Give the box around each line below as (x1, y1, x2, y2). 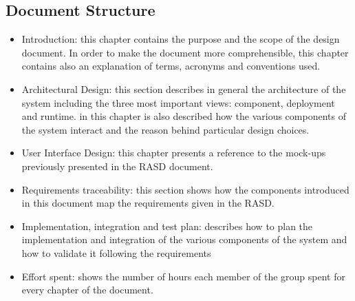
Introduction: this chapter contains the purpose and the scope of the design (21, 32, 340, 46)
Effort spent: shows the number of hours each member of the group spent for (21, 269, 345, 283)
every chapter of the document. (21, 282, 153, 297)
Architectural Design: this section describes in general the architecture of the (21, 81, 346, 96)
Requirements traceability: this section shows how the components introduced (21, 182, 349, 196)
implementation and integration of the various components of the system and (21, 232, 347, 247)
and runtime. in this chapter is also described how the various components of (21, 109, 346, 123)
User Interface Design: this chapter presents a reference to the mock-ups (21, 145, 326, 160)
